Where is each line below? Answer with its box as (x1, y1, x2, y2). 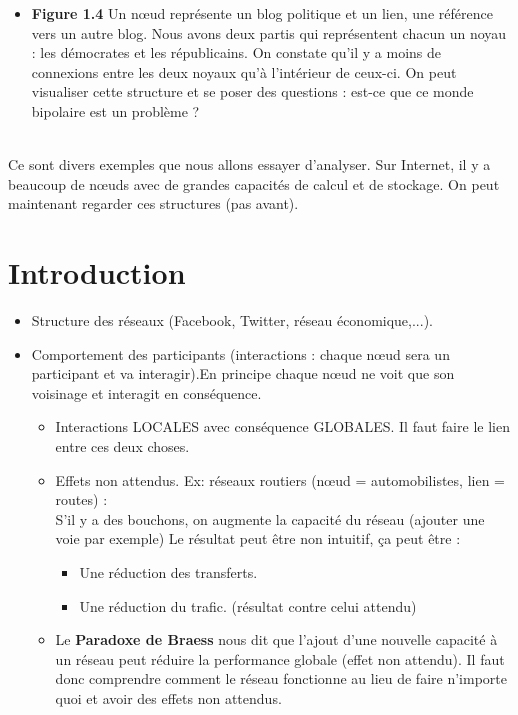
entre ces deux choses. (55, 436, 190, 457)
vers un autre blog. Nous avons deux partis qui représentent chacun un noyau (31, 22, 507, 43)
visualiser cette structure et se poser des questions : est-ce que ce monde (31, 81, 474, 102)
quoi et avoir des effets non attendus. (55, 687, 282, 708)
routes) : (55, 489, 108, 510)
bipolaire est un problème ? (31, 100, 200, 121)
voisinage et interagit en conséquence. (31, 382, 262, 403)
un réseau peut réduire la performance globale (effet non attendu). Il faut (55, 648, 505, 669)
